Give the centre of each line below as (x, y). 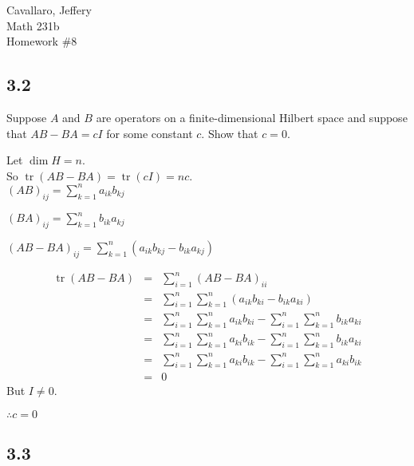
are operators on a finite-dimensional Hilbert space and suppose (252, 117)
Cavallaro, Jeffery (49, 10)
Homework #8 (42, 41)
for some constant (150, 133)
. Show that (230, 133)
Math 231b (33, 25)
